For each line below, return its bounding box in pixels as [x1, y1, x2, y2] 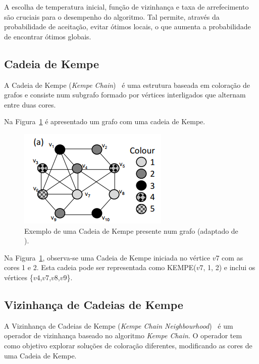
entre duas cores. [4, 99, 56, 110]
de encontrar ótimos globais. [4, 31, 91, 41]
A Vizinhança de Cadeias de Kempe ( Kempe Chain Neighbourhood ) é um [4, 320, 233, 331]
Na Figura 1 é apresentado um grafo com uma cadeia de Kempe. [4, 116, 205, 127]
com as [222, 252, 243, 263]
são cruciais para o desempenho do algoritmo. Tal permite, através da [4, 11, 220, 22]
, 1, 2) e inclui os [203, 262, 255, 273]
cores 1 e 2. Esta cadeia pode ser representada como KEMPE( [4, 262, 196, 273]
